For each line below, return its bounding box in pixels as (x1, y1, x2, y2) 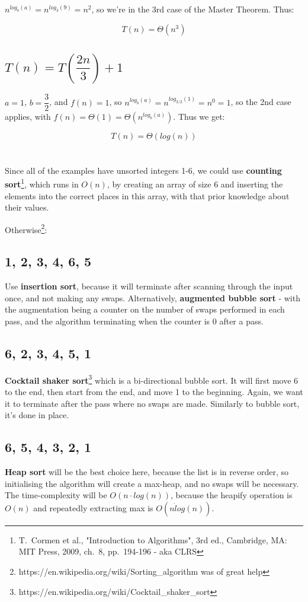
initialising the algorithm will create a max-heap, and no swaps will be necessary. (5, 477, 299, 489)
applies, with (5, 110, 51, 123)
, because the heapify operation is (170, 489, 293, 501)
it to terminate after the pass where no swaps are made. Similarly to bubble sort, (5, 397, 300, 409)
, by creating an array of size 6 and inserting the (107, 177, 283, 190)
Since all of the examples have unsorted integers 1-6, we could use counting (5, 164, 282, 176)
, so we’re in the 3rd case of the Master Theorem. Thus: (91, 3, 294, 15)
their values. (5, 201, 49, 214)
